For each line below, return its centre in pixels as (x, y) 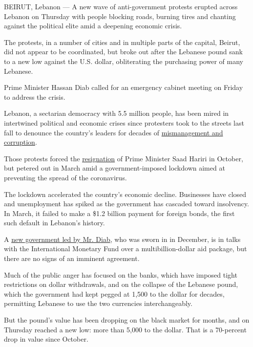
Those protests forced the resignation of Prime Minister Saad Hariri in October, (124, 158)
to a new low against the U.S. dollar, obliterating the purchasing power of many (124, 61)
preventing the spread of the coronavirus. (65, 177)
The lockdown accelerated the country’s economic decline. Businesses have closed (125, 194)
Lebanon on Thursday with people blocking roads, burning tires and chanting (120, 16)
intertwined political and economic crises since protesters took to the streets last (124, 122)
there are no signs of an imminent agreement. (72, 258)
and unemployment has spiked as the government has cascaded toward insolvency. (126, 204)
